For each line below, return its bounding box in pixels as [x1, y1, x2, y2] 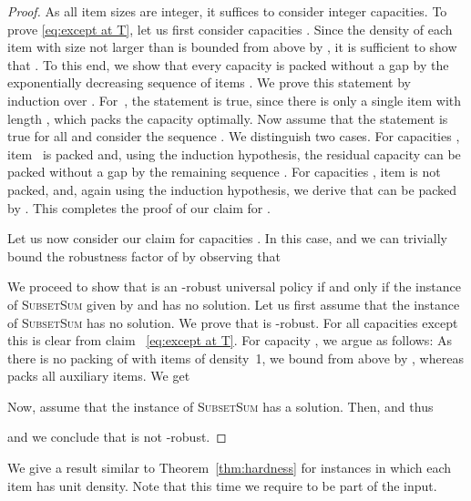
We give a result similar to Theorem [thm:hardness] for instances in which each [7, 458, 452, 477]
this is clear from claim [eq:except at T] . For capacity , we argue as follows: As [7, 331, 452, 350]
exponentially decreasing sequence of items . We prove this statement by [7, 73, 411, 92]
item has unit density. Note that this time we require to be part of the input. [7, 475, 437, 495]
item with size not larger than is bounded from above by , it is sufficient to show [7, 37, 457, 56]
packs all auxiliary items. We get [7, 366, 190, 385]
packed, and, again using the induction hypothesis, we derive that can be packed [7, 179, 457, 199]
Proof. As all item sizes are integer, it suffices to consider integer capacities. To [7, 2, 447, 20]
